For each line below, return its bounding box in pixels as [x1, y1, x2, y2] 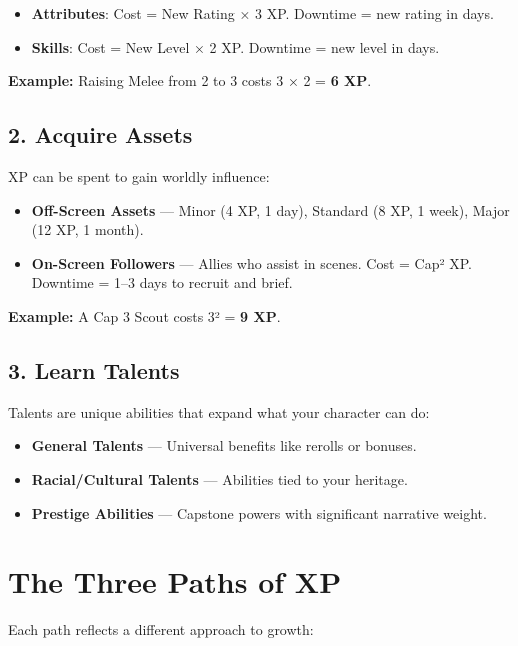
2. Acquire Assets [8, 119, 193, 150]
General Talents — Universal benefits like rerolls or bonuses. [31, 435, 417, 456]
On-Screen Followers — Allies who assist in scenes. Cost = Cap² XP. [31, 252, 472, 273]
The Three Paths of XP [8, 561, 342, 602]
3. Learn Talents [8, 354, 180, 385]
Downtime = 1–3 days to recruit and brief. [31, 272, 293, 293]
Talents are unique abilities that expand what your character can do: [8, 401, 430, 422]
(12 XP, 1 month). [31, 219, 144, 240]
